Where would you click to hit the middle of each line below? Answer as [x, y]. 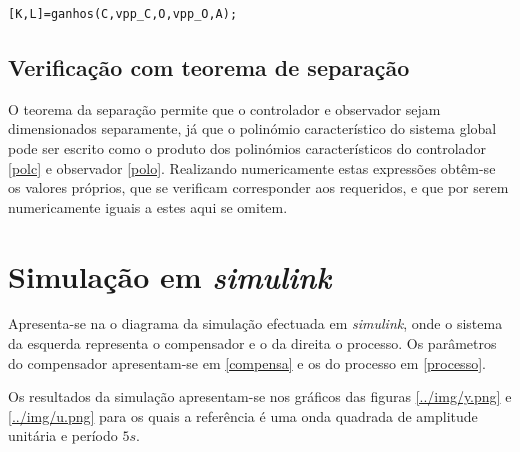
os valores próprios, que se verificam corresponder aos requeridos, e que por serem [258, 187]
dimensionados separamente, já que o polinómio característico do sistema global [252, 128]
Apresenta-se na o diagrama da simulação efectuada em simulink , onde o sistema [255, 323]
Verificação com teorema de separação [209, 66]
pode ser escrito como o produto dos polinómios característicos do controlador [247, 147]
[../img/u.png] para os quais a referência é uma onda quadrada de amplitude [243, 415]
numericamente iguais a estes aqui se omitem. [148, 206]
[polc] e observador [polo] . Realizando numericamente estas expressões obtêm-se [252, 167]
